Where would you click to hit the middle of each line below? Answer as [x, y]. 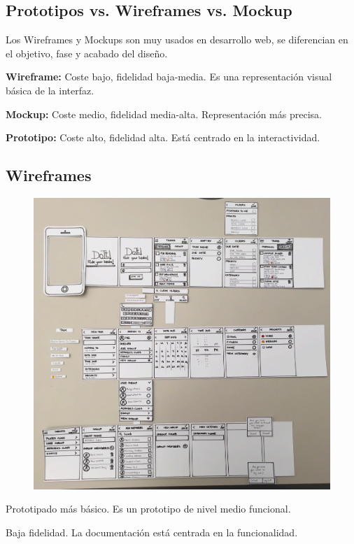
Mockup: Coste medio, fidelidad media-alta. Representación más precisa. [164, 114]
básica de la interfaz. [50, 90]
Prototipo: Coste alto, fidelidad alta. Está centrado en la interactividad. [163, 137]
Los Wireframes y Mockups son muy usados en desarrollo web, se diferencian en [177, 40]
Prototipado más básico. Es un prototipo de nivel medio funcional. [148, 509]
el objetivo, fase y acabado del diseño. [87, 53]
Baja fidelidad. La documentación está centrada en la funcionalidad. [152, 532]
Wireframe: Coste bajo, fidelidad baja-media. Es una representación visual [169, 77]
